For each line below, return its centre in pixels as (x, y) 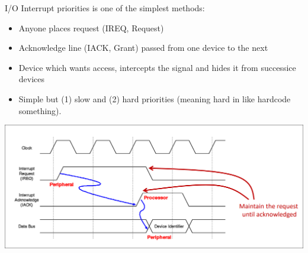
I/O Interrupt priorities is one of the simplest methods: (105, 8)
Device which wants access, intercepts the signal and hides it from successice (157, 67)
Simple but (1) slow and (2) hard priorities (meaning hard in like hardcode (155, 98)
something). (40, 110)
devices (32, 79)
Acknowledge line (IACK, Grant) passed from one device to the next (143, 48)
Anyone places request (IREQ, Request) (91, 27)
